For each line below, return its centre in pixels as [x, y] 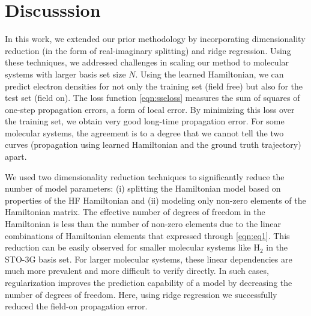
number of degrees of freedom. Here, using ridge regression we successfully [141, 294]
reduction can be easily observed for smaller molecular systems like [128, 247]
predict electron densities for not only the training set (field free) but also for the [154, 86]
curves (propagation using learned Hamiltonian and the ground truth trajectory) [153, 144]
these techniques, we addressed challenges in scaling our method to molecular [147, 62]
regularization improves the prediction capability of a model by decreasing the [149, 282]
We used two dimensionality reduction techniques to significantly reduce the [145, 176]
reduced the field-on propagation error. [76, 306]
